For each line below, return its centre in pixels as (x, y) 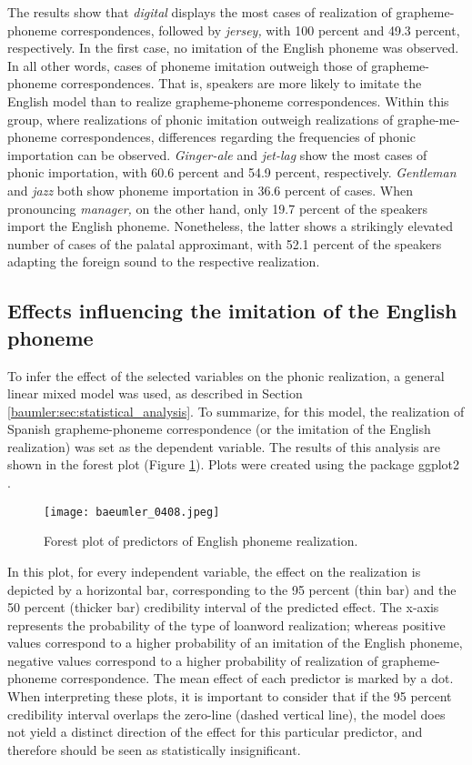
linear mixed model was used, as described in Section (155, 393)
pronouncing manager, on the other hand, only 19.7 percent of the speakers (217, 208)
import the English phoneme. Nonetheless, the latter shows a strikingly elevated (230, 226)
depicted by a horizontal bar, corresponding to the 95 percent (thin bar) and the (232, 589)
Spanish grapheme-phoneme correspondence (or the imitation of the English (219, 429)
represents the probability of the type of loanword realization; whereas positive (226, 624)
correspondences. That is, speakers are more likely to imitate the (241, 83)
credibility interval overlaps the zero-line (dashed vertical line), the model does (226, 714)
